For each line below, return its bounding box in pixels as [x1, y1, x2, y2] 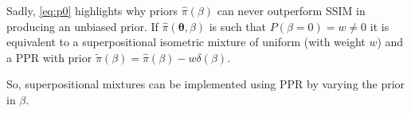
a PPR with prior [6, 49, 92, 65]
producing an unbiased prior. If [6, 18, 159, 34]
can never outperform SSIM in [217, 2, 366, 18]
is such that [209, 18, 267, 34]
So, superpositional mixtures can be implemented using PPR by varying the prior [6, 76, 405, 92]
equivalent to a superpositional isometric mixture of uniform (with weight [6, 33, 366, 50]
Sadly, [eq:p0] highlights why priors [6, 2, 178, 18]
